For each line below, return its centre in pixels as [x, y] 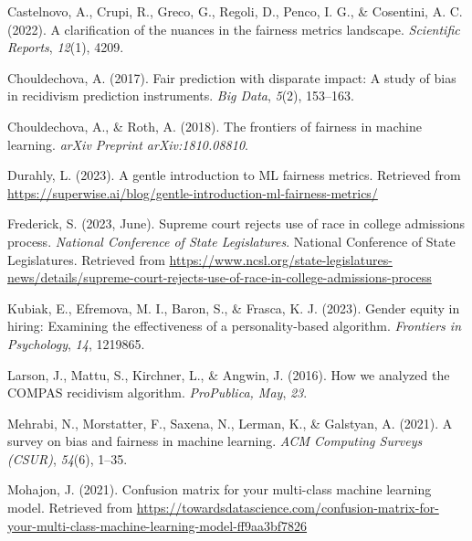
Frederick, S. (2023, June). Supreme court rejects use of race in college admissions [236, 223]
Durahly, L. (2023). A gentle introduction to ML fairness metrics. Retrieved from [234, 175]
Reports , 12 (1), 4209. [66, 47]
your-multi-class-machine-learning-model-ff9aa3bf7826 [157, 525]
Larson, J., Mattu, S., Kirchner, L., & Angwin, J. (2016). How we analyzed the [229, 374]
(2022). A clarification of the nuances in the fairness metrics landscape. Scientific [234, 29]
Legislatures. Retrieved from [86, 259]
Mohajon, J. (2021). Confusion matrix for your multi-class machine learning [220, 489]
